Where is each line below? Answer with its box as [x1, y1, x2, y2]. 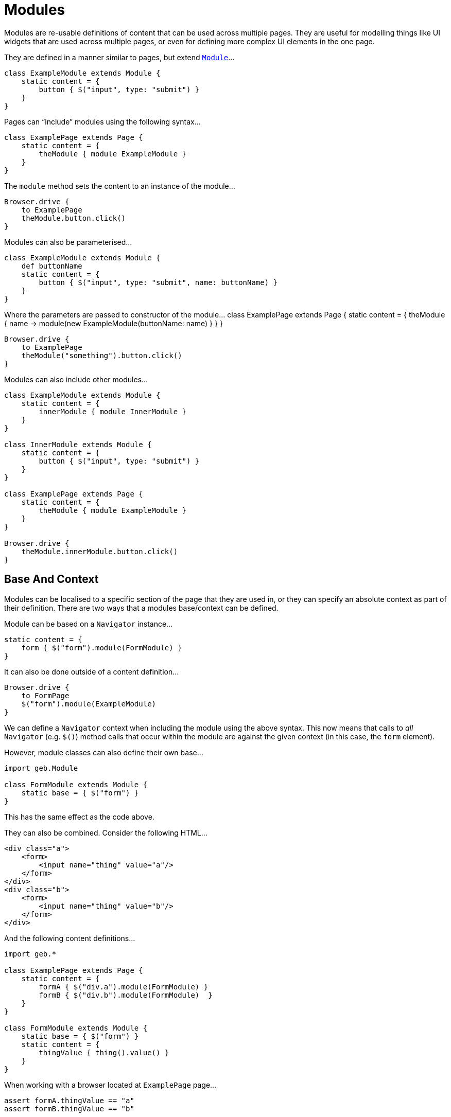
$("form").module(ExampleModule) [21, 699, 157, 708]
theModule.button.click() [21, 214, 126, 222]
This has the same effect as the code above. [4, 812, 154, 821]
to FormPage [21, 691, 70, 700]
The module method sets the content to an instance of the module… [4, 181, 235, 190]
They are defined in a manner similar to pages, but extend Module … [4, 52, 235, 62]
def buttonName [21, 261, 82, 270]
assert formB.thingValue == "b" [4, 1104, 134, 1113]
